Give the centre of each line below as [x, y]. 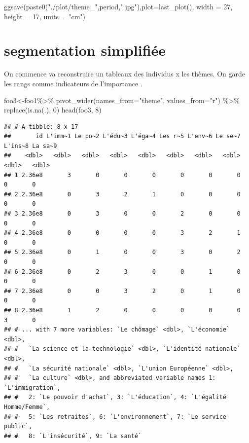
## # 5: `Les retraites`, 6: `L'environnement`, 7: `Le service [115, 417]
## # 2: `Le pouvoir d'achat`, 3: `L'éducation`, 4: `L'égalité [115, 397]
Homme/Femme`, [27, 407]
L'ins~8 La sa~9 [31, 146]
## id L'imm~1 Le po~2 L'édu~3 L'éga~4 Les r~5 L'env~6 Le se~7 [122, 136]
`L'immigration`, [32, 388]
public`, [18, 426]
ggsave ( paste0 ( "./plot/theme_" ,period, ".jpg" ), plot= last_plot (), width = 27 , [118, 6]
